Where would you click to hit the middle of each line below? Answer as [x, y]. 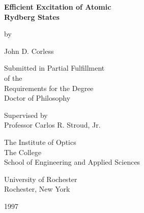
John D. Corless [29, 51]
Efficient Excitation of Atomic [58, 7]
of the [13, 78]
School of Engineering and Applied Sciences [72, 162]
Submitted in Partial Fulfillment [54, 68]
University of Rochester [41, 179]
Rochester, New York [37, 189]
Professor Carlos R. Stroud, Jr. [52, 125]
